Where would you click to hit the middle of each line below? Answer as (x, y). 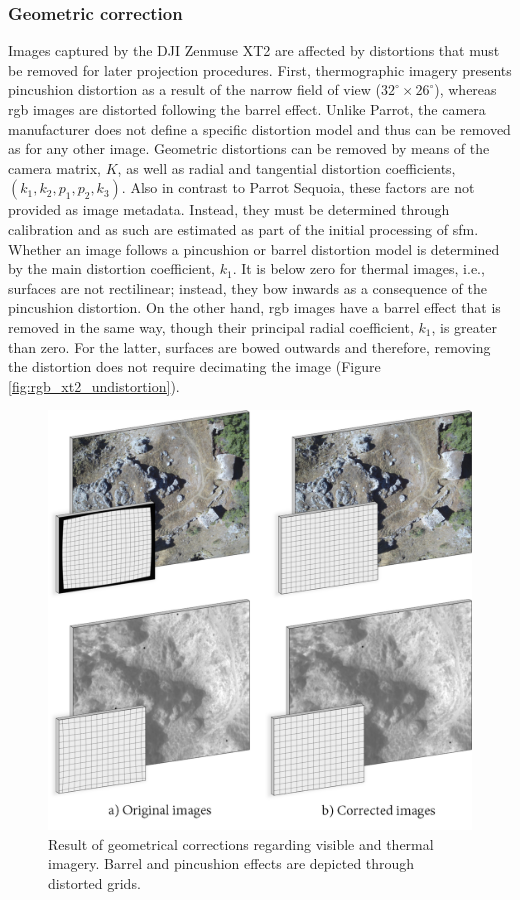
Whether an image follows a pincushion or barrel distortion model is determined (254, 248)
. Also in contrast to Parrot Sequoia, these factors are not (298, 187)
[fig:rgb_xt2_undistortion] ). (94, 385)
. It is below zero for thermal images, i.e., (358, 268)
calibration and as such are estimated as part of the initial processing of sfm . (243, 228)
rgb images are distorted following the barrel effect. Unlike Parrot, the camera (247, 109)
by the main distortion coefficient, (112, 268)
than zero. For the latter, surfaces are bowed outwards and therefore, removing (249, 346)
